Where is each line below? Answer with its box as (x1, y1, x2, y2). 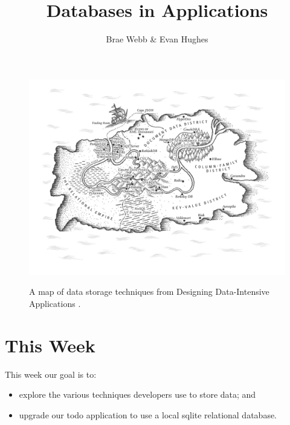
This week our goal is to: (5, 367, 97, 380)
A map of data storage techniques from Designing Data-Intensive (29, 285, 269, 298)
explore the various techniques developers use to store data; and (19, 388, 256, 401)
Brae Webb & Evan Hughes (106, 33, 208, 45)
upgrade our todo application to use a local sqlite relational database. (19, 408, 277, 421)
